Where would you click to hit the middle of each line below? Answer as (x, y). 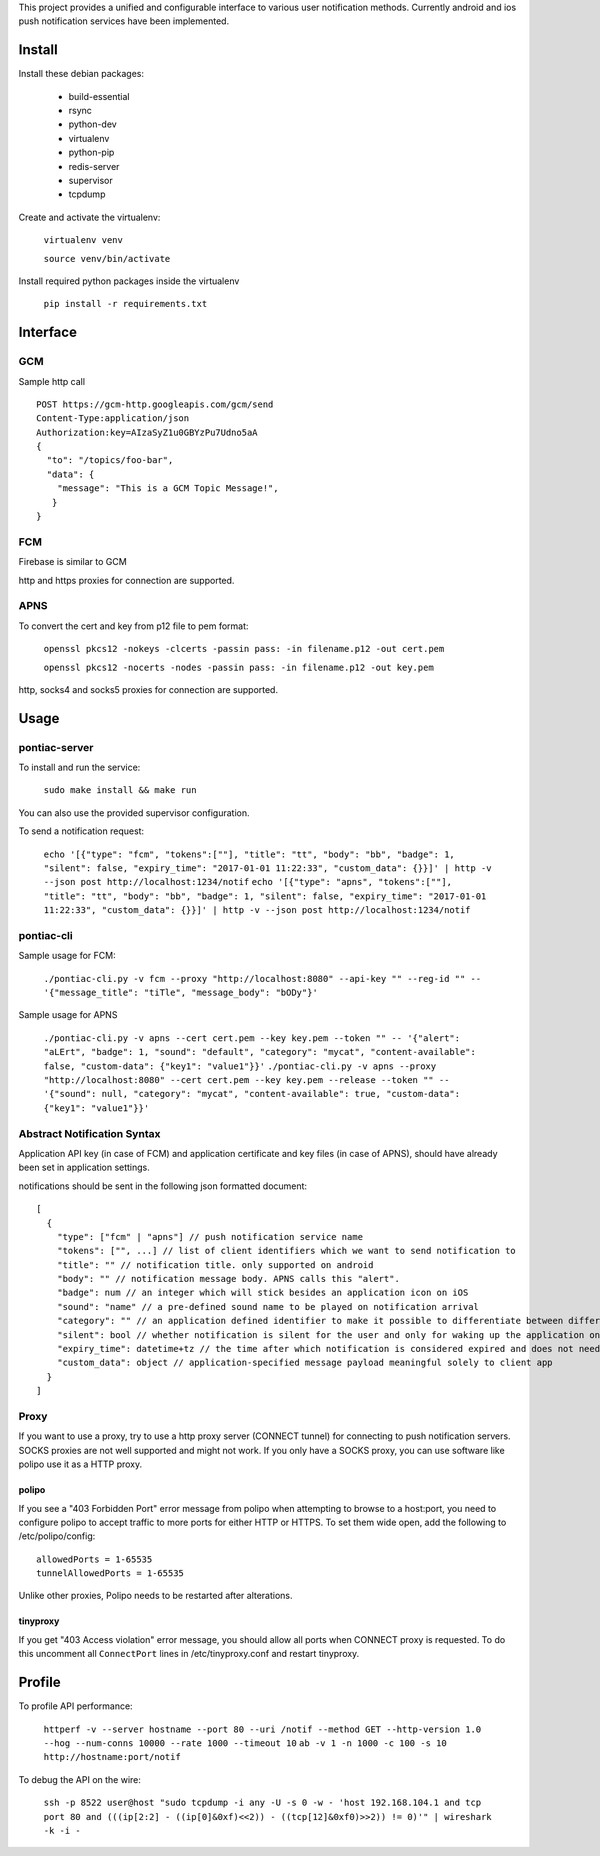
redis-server (94, 166)
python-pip (91, 152)
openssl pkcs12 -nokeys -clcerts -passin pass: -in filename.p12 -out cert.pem (244, 649)
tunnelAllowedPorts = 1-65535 (110, 1573)
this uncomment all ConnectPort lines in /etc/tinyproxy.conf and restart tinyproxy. (189, 1654)
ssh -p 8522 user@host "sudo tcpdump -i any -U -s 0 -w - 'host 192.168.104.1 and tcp (262, 1803)
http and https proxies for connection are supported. (126, 580)
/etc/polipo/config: (57, 1536)
